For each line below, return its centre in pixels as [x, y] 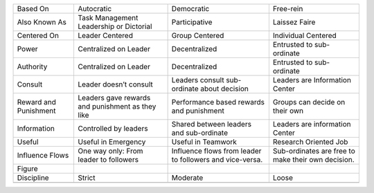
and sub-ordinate [200, 133]
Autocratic [95, 9]
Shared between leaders [212, 124]
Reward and [37, 102]
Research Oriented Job [310, 142]
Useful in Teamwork [204, 142]
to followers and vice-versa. [217, 159]
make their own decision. [313, 159]
